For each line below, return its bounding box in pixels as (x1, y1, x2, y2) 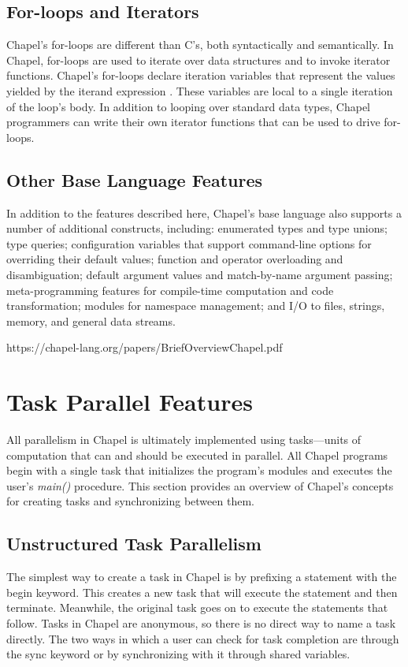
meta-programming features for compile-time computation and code (6, 281, 334, 298)
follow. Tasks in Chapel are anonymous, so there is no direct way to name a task (6, 614, 396, 631)
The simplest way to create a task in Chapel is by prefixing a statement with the (6, 568, 397, 585)
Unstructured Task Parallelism (6, 531, 261, 556)
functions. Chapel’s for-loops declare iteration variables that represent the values (6, 67, 395, 84)
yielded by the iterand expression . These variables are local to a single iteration (6, 82, 393, 99)
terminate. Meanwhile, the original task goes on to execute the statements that (6, 599, 388, 616)
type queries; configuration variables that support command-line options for (6, 235, 372, 252)
